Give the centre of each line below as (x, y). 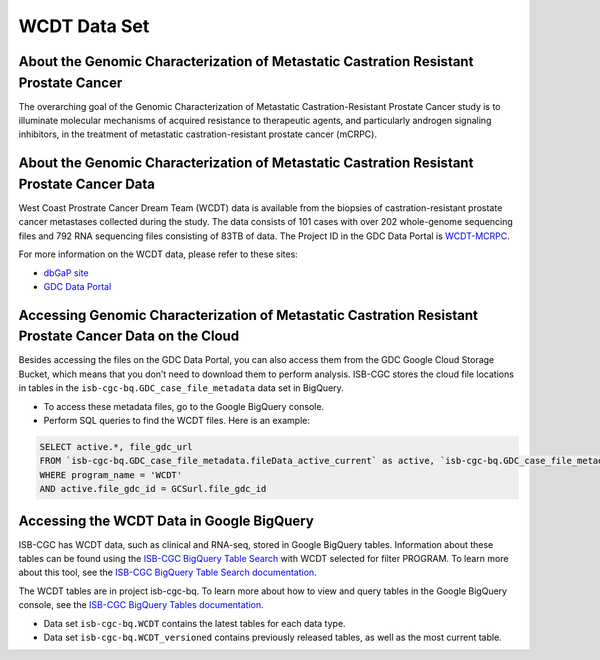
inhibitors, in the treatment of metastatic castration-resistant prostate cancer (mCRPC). (197, 134)
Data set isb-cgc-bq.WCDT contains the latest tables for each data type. (194, 623)
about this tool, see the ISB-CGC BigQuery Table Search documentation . (167, 572)
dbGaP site (66, 272)
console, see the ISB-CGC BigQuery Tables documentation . (141, 605)
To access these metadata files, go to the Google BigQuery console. (184, 406)
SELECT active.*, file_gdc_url (116, 446)
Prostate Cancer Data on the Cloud (129, 336)
